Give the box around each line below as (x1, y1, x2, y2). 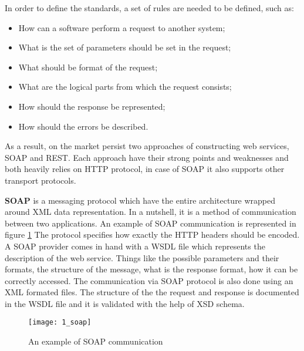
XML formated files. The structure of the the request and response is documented (5, 286, 299, 298)
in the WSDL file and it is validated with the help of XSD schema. (5, 297, 245, 309)
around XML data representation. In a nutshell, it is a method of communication (5, 205, 296, 218)
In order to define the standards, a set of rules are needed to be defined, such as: (5, 2, 294, 14)
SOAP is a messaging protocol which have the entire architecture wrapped (5, 194, 276, 206)
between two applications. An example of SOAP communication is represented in (5, 217, 296, 229)
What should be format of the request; (18, 60, 158, 73)
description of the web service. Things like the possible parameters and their (5, 251, 279, 264)
